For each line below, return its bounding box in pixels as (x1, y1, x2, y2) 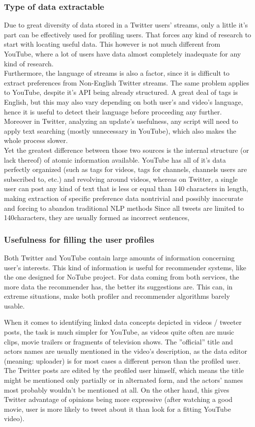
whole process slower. (4, 135, 68, 145)
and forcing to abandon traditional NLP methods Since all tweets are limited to (4, 202, 244, 213)
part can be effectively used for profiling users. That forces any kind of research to (4, 29, 252, 39)
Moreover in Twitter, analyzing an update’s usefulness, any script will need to (4, 116, 238, 126)
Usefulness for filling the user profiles (4, 233, 155, 245)
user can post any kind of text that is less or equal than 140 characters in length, (4, 183, 248, 194)
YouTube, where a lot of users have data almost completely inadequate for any (4, 49, 241, 58)
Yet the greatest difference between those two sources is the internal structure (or (4, 144, 249, 155)
